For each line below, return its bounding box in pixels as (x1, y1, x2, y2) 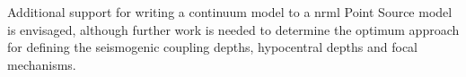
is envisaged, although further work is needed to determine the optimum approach (7, 20, 460, 38)
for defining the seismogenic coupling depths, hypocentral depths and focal (7, 38, 418, 56)
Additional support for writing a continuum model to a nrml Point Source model (7, 3, 453, 21)
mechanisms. (7, 55, 76, 73)
